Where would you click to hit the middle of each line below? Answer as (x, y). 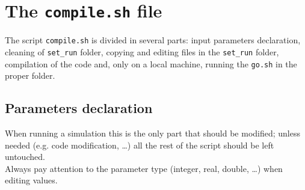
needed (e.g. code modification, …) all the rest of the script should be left (140, 145)
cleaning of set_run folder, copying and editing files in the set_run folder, (142, 51)
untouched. (25, 157)
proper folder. (30, 75)
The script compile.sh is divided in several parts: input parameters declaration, (153, 40)
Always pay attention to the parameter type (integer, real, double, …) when (144, 168)
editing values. (31, 180)
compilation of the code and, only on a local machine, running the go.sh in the (151, 63)
